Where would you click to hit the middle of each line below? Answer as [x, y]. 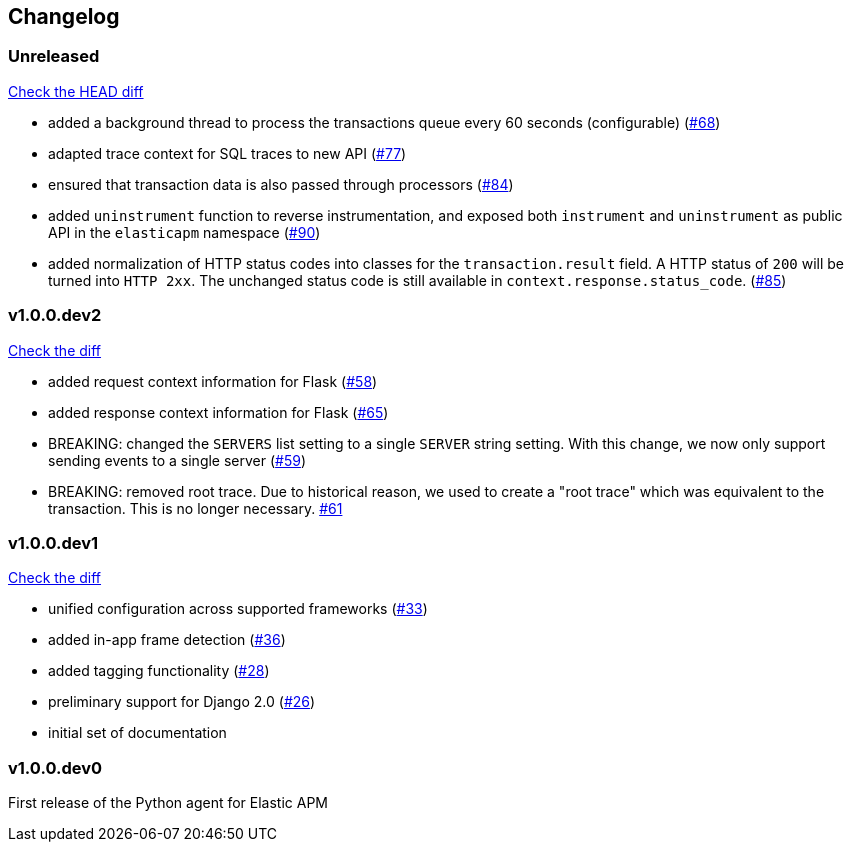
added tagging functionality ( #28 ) [159, 671]
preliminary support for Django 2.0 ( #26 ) [182, 702]
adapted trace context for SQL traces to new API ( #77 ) [227, 153]
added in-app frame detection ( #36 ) [167, 640]
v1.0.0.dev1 [53, 542]
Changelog [64, 16]
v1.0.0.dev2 [55, 315]
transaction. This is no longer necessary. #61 [195, 508]
